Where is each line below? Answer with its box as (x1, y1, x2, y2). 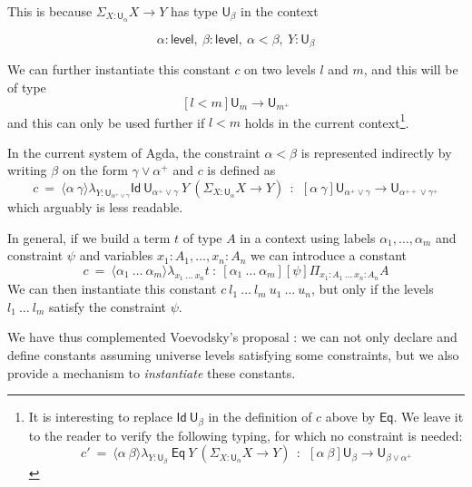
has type (170, 2, 218, 20)
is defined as (207, 161, 276, 180)
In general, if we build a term (7, 228, 171, 247)
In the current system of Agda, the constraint (7, 142, 261, 161)
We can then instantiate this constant (7, 279, 217, 298)
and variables (79, 246, 153, 265)
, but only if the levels (311, 279, 434, 298)
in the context (241, 2, 319, 20)
